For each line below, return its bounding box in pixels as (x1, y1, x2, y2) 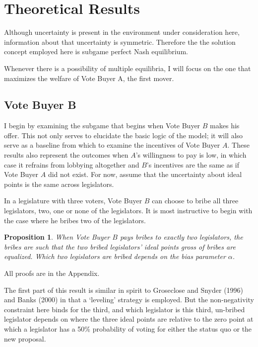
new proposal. (4, 333, 46, 344)
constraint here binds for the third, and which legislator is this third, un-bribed (4, 304, 245, 314)
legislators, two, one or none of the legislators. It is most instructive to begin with (4, 205, 253, 216)
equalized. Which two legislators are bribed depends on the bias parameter (4, 251, 226, 261)
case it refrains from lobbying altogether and (4, 159, 139, 170)
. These (227, 140, 250, 150)
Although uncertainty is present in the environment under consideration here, (4, 27, 240, 37)
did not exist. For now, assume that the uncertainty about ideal (48, 169, 242, 179)
